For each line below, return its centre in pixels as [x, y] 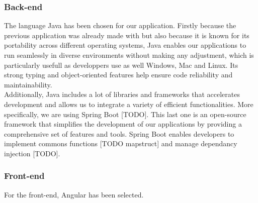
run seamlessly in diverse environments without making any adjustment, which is [129, 55]
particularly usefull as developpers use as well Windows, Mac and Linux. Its [121, 65]
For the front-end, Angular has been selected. [74, 194]
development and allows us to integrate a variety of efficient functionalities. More [129, 104]
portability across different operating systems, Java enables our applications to [125, 45]
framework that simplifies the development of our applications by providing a [123, 124]
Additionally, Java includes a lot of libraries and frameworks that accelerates [122, 94]
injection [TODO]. [32, 153]
